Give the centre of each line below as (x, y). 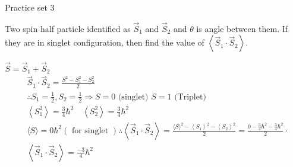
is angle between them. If (242, 28)
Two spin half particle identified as (68, 28)
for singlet (90, 131)
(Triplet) (190, 97)
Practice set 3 (30, 7)
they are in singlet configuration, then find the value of (105, 42)
